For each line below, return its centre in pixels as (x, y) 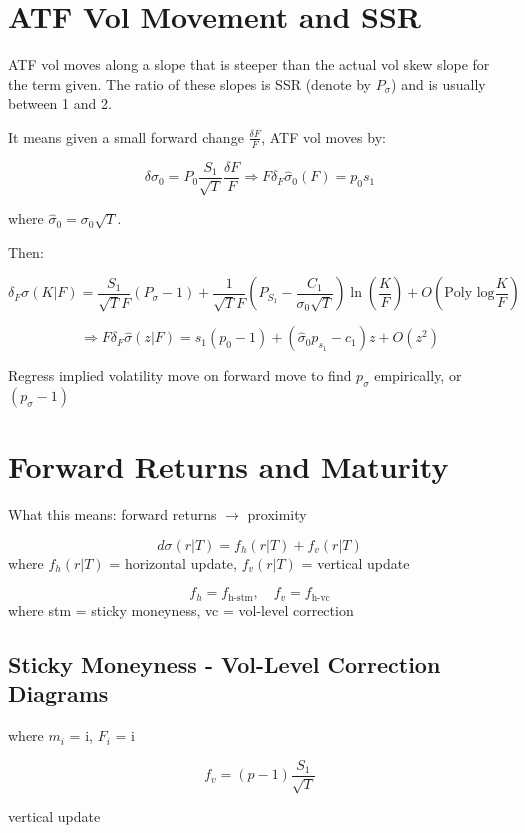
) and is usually (438, 83)
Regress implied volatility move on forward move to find (180, 375)
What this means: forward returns (112, 514)
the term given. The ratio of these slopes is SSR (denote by (189, 83)
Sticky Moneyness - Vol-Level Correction (224, 663)
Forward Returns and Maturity (228, 466)
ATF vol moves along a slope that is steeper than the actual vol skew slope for (249, 64)
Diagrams (58, 693)
